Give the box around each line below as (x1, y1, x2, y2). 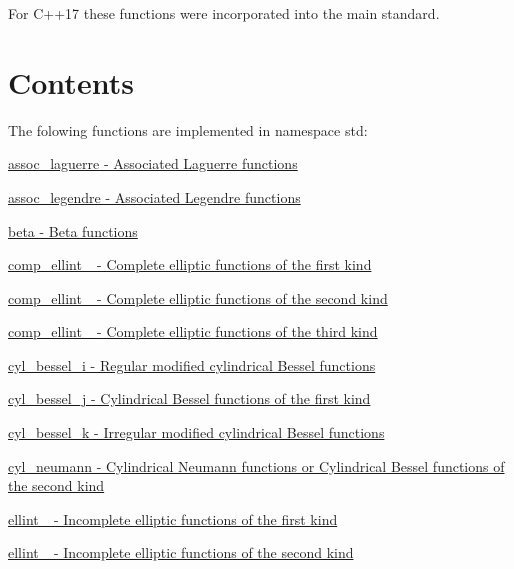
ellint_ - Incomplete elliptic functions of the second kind (8, 542, 354, 563)
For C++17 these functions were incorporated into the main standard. (8, 3, 440, 23)
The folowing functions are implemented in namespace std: (8, 119, 368, 140)
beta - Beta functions (8, 220, 138, 241)
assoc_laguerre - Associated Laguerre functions (8, 153, 298, 174)
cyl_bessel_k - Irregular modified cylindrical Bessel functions (8, 422, 385, 443)
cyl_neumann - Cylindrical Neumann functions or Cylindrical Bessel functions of (8, 455, 505, 476)
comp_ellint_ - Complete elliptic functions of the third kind (8, 321, 378, 342)
